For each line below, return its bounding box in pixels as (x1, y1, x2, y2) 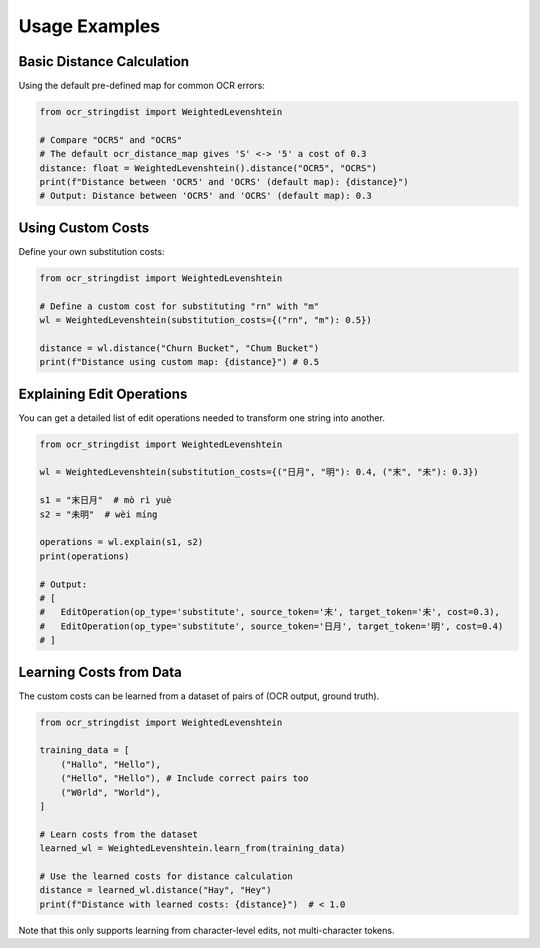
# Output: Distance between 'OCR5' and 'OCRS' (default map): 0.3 (39, 190, 372, 202)
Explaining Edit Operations (18, 385, 188, 402)
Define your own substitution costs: (18, 245, 165, 257)
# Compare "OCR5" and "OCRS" (39, 134, 183, 145)
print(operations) (39, 550, 130, 562)
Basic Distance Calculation (18, 53, 190, 70)
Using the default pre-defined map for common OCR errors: (18, 80, 265, 92)
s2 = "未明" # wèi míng (39, 508, 158, 520)
